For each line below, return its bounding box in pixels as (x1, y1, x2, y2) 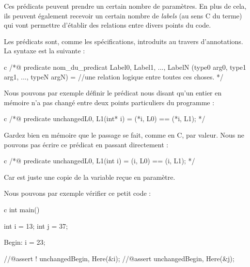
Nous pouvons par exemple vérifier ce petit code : (4, 188, 151, 198)
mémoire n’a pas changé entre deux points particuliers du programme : (4, 97, 215, 107)
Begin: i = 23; (4, 237, 46, 247)
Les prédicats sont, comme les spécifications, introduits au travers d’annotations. (4, 36, 243, 46)
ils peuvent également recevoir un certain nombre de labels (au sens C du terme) (4, 10, 242, 20)
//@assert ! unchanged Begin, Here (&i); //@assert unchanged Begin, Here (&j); (4, 253, 234, 263)
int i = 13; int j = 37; (4, 220, 68, 231)
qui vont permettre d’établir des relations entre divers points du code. (4, 20, 211, 30)
